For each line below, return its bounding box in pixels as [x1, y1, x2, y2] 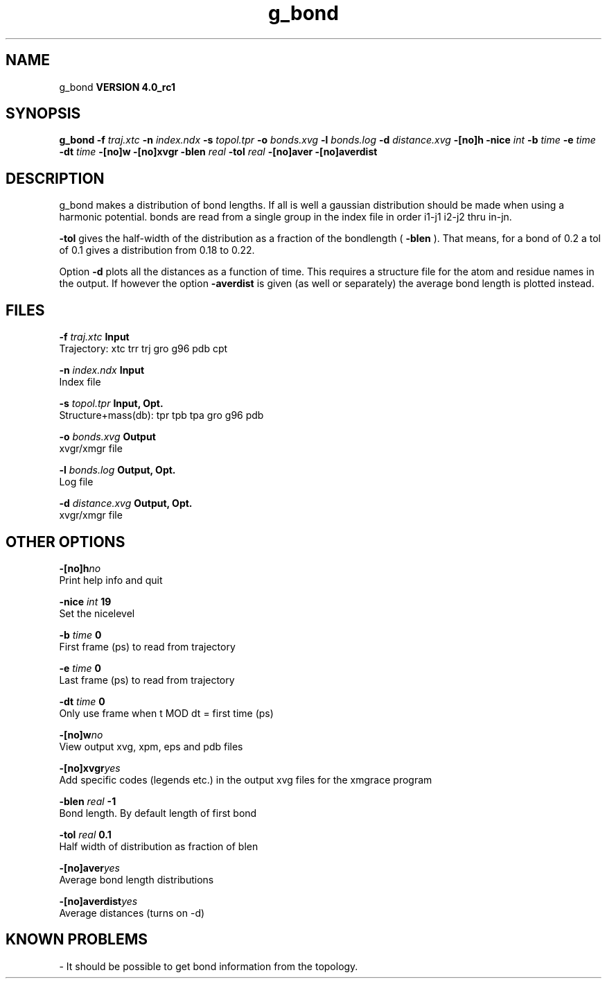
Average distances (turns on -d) [59, 906, 205, 919]
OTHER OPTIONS [6, 533, 125, 551]
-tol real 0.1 [59, 828, 112, 840]
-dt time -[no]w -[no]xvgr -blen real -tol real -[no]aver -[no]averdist [59, 146, 378, 158]
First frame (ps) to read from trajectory [59, 640, 236, 653]
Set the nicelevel [59, 607, 135, 619]
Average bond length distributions [59, 873, 214, 886]
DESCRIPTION [6, 169, 105, 187]
